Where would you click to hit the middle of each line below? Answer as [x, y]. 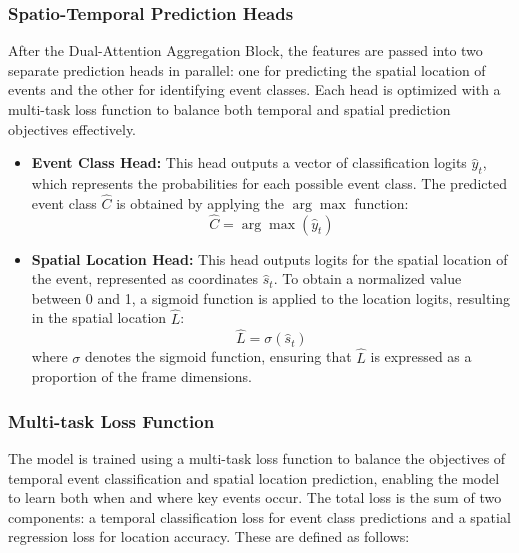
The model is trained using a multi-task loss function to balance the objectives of [257, 458]
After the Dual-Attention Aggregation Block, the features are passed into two [245, 50]
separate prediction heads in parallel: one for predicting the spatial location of [247, 69]
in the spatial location [99, 317]
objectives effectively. [72, 128]
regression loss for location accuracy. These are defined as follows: [209, 536]
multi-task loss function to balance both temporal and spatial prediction [229, 109]
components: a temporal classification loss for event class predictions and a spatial [259, 516]
